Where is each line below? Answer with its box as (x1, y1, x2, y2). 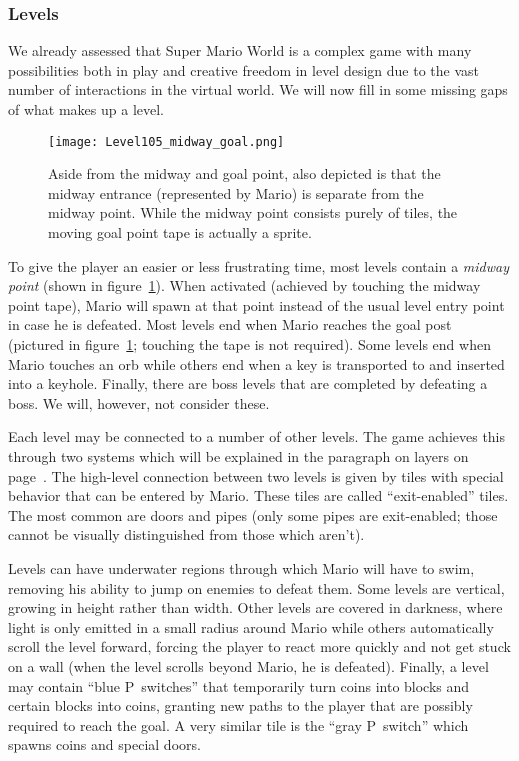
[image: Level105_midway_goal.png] (48, 134, 285, 149)
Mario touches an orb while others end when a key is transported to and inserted (8, 353, 505, 374)
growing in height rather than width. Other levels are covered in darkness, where (8, 597, 503, 618)
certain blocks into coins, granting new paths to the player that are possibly (8, 695, 473, 716)
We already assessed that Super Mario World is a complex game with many (8, 40, 472, 61)
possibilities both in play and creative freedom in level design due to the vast (8, 59, 480, 80)
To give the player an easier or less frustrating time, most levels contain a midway (8, 255, 509, 276)
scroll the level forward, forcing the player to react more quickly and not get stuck (8, 636, 511, 657)
